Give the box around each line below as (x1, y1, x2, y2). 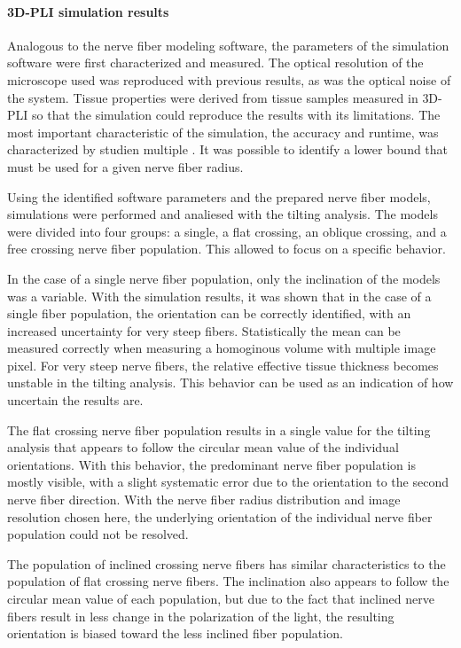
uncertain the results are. (7, 391, 144, 410)
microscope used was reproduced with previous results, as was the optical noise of (7, 70, 451, 89)
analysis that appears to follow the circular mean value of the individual (7, 438, 399, 457)
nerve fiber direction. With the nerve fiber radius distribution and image (7, 490, 401, 509)
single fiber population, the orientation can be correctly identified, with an (7, 304, 411, 323)
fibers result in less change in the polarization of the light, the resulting (7, 606, 395, 625)
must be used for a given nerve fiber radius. (7, 157, 244, 176)
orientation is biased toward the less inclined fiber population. (7, 624, 343, 643)
